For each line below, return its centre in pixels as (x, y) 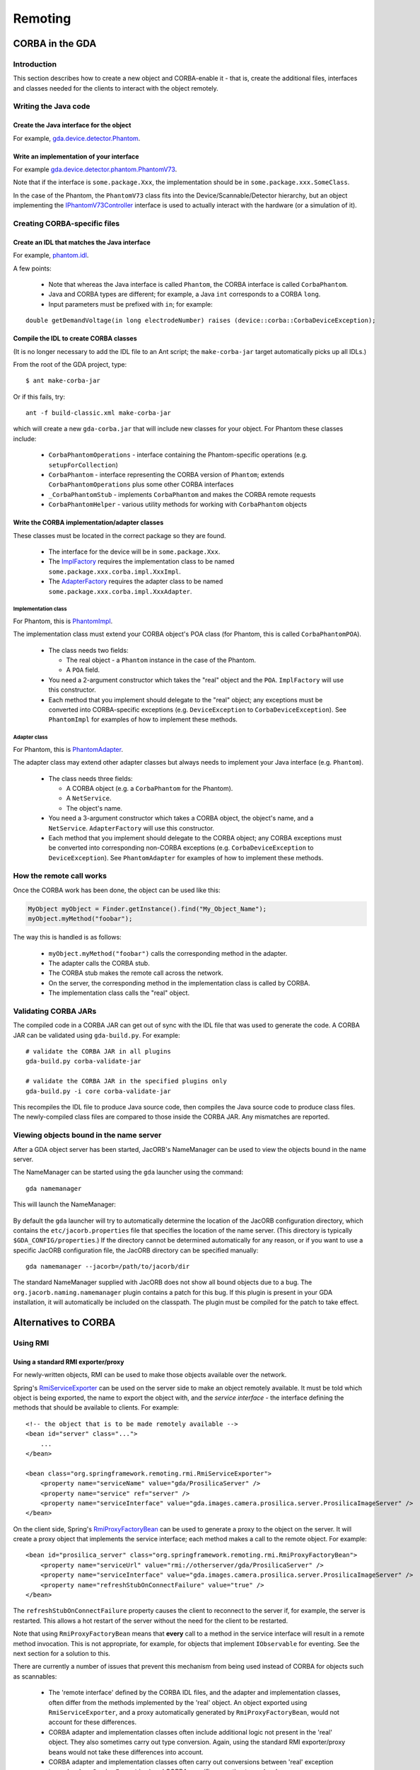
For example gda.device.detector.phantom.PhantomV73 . (95, 169)
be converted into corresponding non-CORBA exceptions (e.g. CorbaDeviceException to (181, 848)
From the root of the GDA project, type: (70, 364)
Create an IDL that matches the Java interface (82, 242)
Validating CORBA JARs (55, 1011)
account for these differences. (93, 1722)
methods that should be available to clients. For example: (96, 1408)
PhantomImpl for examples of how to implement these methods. (143, 719)
